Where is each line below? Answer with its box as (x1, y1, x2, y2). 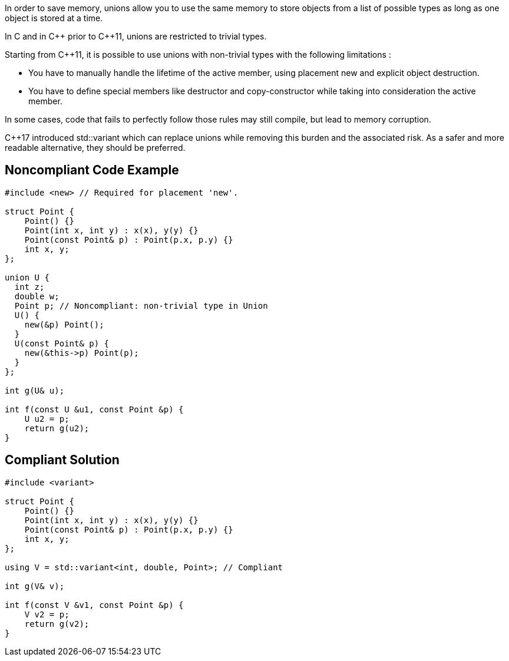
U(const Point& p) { (14, 338, 110, 348)
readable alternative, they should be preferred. (5, 143, 186, 153)
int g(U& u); (5, 385, 65, 395)
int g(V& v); (5, 581, 65, 591)
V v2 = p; (24, 609, 70, 619)
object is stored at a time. (5, 13, 103, 23)
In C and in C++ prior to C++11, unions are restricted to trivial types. (5, 31, 267, 41)
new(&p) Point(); (24, 319, 104, 329)
